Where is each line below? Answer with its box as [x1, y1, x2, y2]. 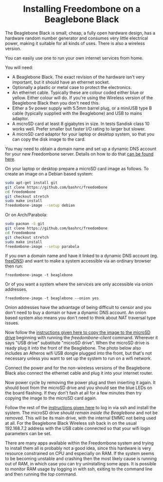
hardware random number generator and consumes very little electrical [5, 35, 148, 41]
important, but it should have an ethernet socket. [12, 79, 110, 85]
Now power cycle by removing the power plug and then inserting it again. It [5, 380, 156, 386]
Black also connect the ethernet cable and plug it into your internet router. [5, 370, 153, 376]
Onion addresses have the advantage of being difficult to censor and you [5, 305, 152, 310]
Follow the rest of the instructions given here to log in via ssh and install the [5, 405, 157, 411]
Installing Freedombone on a [23, 3, 141, 15]
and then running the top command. [5, 471, 77, 477]
